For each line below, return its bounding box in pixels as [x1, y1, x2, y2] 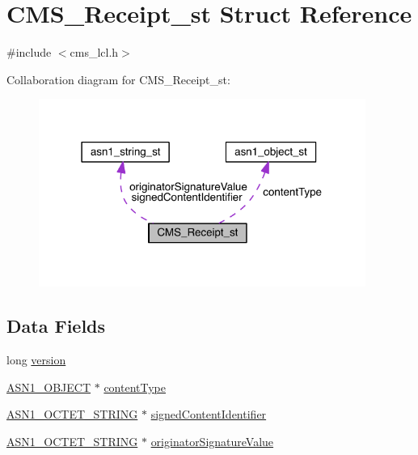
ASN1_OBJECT [6, 378, 91, 395]
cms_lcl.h [70, 44, 119, 61]
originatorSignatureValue [150, 432, 274, 449]
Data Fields [6, 313, 106, 338]
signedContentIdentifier [150, 406, 267, 423]
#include [6, 44, 52, 61]
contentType [103, 378, 166, 395]
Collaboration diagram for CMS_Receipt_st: [6, 70, 230, 87]
